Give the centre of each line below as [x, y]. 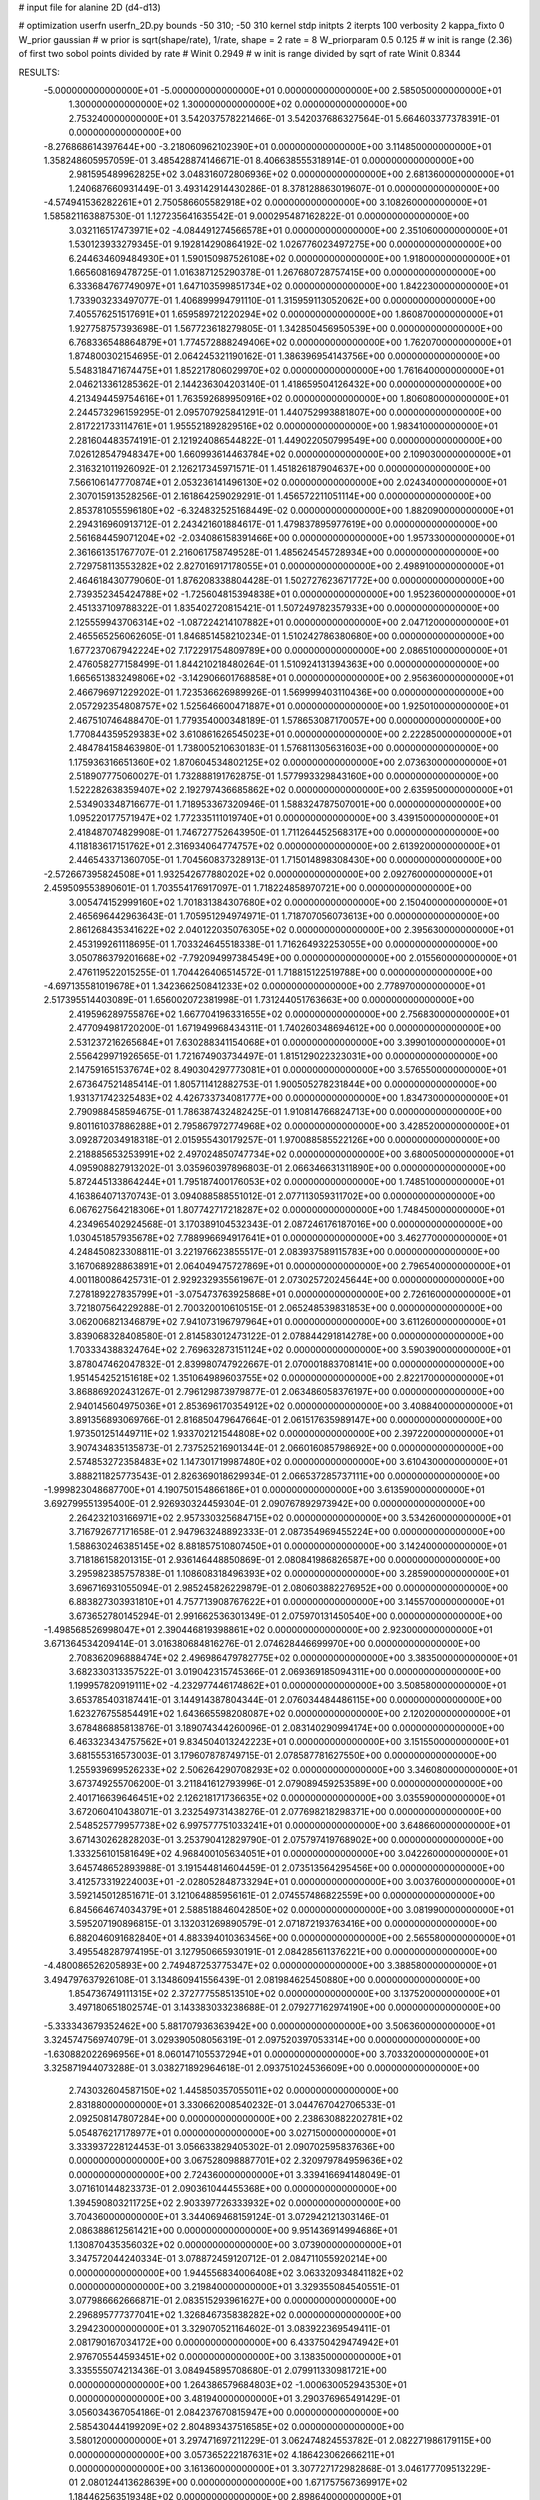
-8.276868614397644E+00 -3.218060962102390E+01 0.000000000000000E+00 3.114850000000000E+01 [267, 146]
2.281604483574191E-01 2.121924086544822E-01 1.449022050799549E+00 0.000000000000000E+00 [285, 440]
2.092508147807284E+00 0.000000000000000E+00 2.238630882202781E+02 [236, 2119]
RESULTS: [39, 72]
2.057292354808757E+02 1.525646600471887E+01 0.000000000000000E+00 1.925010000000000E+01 [288, 706]
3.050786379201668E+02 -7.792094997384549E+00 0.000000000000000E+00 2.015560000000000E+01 [292, 958]
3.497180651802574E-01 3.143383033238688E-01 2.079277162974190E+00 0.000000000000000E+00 [284, 2007]
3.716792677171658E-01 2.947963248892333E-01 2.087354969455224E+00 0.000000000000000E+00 [286, 1532]
